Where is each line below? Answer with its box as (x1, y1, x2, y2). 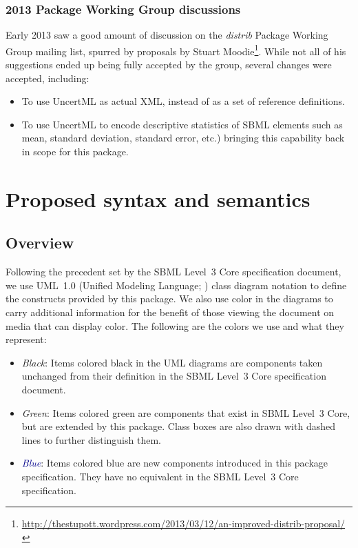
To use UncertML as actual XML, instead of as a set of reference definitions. (21, 94, 345, 108)
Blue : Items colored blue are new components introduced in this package (21, 456, 328, 470)
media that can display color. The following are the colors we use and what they (6, 318, 344, 333)
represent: (6, 332, 47, 346)
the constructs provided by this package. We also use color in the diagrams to (6, 291, 333, 306)
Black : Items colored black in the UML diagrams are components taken (21, 355, 323, 369)
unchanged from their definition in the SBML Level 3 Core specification (21, 369, 326, 383)
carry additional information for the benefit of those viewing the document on (6, 304, 335, 319)
